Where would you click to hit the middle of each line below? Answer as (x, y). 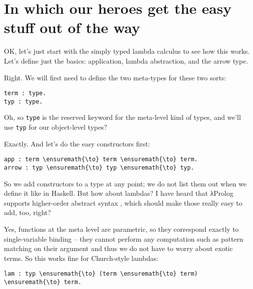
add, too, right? (28, 212)
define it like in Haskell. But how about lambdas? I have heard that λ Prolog (119, 193)
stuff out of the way (72, 27)
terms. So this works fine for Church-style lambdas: (81, 258)
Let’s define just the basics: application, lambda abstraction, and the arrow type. (126, 60)
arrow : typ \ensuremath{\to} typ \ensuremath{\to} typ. (99, 167)
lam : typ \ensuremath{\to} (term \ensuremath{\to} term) (101, 274)
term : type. (25, 93)
